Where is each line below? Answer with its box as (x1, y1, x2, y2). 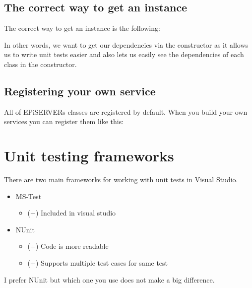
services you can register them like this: (4, 116, 124, 127)
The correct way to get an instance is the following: (4, 23, 160, 33)
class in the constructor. (4, 59, 77, 69)
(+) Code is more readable (27, 241, 109, 251)
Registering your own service (4, 83, 156, 98)
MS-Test (15, 191, 42, 201)
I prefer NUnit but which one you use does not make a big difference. (4, 274, 215, 285)
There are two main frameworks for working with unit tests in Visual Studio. (4, 174, 238, 185)
